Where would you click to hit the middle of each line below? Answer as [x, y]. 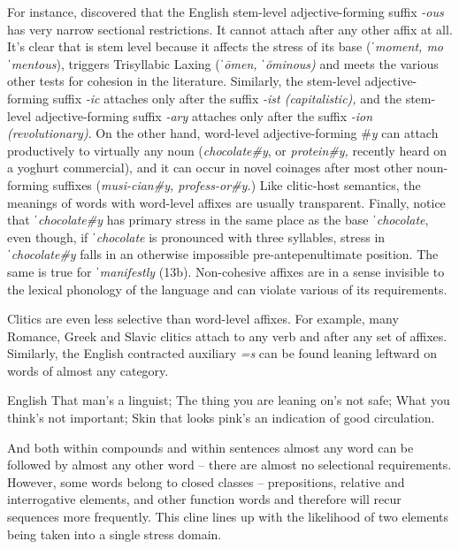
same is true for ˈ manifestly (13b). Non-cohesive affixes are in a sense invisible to [226, 271]
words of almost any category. [88, 370]
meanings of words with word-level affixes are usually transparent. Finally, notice [226, 202]
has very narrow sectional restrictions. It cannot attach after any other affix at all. [230, 29]
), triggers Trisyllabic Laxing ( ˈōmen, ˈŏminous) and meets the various [247, 63]
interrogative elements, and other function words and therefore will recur [204, 499]
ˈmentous [32, 63]
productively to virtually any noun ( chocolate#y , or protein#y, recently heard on [227, 150]
